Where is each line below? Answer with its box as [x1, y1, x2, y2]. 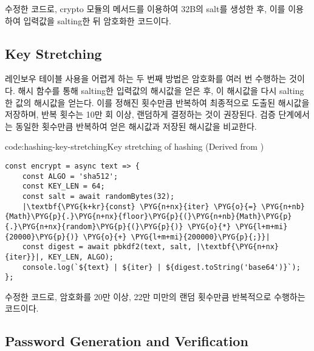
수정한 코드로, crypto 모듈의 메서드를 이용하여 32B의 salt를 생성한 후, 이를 [5, 2, 285, 15]
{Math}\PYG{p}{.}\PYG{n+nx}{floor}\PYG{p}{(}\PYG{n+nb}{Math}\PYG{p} [5, 212, 292, 221]
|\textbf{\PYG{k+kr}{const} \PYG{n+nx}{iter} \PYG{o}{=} [22, 202, 258, 211]
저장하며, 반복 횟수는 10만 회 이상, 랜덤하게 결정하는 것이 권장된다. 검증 [5, 108, 276, 121]
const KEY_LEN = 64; [22, 182, 105, 191]
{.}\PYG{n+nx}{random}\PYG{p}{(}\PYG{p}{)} [5, 222, 183, 231]
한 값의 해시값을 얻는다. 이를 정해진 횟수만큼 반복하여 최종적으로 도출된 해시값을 [5, 96, 310, 109]
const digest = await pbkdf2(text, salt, [22, 242, 192, 252]
